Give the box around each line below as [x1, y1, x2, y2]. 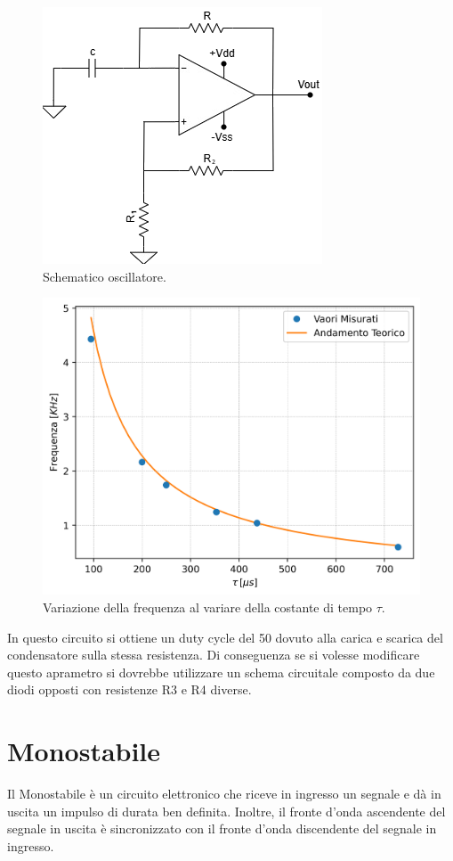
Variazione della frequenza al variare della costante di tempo [43, 598, 373, 616]
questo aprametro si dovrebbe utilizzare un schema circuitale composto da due [7, 662, 435, 681]
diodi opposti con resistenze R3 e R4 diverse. [7, 680, 252, 699]
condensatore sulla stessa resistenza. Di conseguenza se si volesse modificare [7, 645, 420, 664]
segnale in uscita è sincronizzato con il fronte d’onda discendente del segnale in [7, 819, 437, 838]
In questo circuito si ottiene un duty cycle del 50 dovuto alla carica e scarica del [7, 627, 443, 646]
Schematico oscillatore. [43, 266, 166, 285]
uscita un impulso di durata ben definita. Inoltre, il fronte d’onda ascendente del [7, 801, 446, 820]
